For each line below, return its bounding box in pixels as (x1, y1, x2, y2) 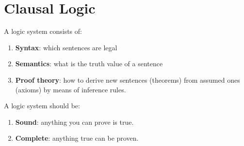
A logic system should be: (4, 101, 80, 111)
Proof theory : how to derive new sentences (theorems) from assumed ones (15, 74, 240, 85)
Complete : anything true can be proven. (15, 133, 139, 143)
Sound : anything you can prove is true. (15, 117, 134, 127)
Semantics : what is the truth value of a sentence (15, 58, 163, 69)
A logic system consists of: (4, 26, 82, 36)
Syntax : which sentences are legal (15, 42, 117, 52)
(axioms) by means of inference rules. (15, 84, 126, 94)
